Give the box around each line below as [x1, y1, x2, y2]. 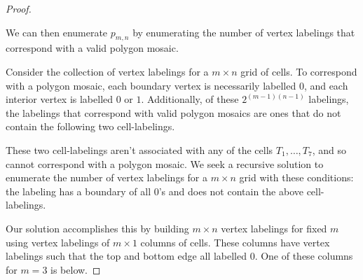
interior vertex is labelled [6, 92, 114, 106]
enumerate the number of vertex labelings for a [6, 170, 208, 185]
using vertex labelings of [6, 234, 110, 249]
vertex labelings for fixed [221, 220, 327, 235]
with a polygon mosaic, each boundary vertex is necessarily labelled [6, 78, 296, 92]
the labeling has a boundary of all [6, 183, 151, 198]
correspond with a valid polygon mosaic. [6, 41, 179, 55]
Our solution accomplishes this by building [6, 220, 189, 235]
